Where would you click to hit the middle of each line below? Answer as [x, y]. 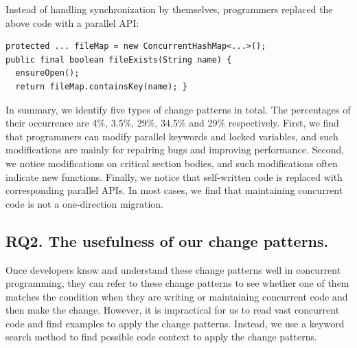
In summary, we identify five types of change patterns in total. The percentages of [178, 109]
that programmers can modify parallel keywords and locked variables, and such [172, 136]
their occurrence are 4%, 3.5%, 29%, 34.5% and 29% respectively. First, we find [172, 123]
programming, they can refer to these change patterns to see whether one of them [177, 283]
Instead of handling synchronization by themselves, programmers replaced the [169, 9]
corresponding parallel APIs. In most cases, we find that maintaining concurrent [174, 190]
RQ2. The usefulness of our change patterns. [167, 240]
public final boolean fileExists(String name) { [119, 59]
